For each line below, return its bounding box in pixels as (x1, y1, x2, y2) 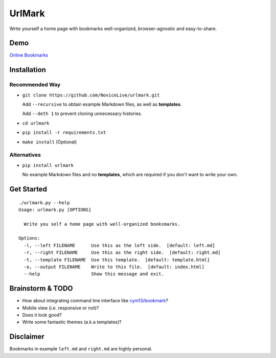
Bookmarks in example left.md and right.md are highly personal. (9, 346, 153, 352)
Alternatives (9, 151, 41, 158)
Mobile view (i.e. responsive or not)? (22, 304, 99, 311)
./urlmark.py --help (18, 200, 70, 205)
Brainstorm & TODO (9, 284, 74, 293)
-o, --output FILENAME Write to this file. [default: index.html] (24, 264, 204, 270)
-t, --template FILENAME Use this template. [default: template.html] (24, 257, 210, 262)
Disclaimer (9, 332, 44, 341)
